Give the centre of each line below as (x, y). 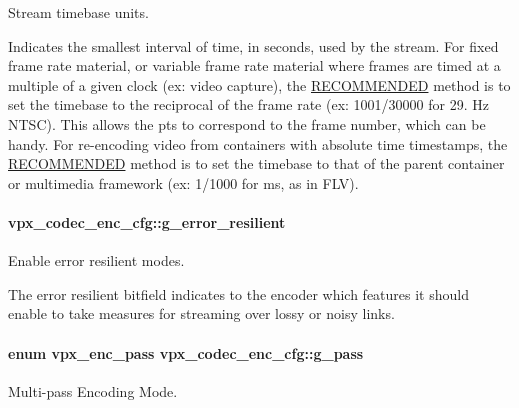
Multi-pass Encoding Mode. (93, 390)
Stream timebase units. (78, 12)
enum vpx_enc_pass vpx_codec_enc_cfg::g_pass (186, 352)
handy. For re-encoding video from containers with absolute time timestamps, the (258, 143)
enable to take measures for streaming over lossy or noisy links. (201, 313)
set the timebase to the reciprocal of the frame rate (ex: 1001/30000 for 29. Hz (248, 104)
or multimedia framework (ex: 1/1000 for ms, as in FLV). (183, 182)
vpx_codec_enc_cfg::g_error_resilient (147, 221)
